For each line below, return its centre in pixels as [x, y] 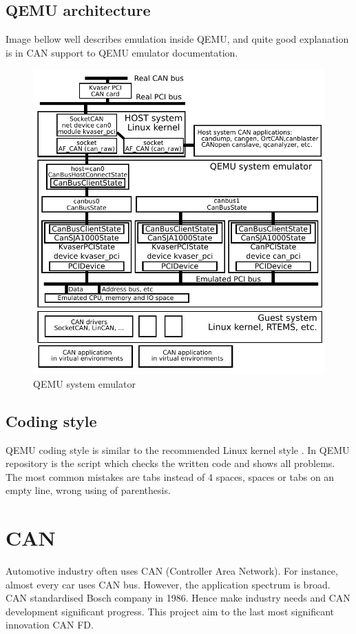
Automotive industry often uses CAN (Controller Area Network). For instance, [172, 571]
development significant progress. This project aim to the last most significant [170, 611]
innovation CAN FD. [50, 625]
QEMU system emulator [84, 383]
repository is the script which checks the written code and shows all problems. [170, 463]
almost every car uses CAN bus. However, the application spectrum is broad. [168, 584]
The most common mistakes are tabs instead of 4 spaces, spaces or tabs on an [170, 476]
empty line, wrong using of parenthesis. [88, 490]
